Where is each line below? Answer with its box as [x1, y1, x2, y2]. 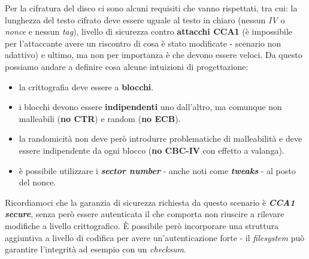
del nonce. [19, 176, 56, 188]
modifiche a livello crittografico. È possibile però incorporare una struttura [5, 219, 278, 231]
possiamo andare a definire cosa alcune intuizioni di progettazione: [5, 60, 249, 72]
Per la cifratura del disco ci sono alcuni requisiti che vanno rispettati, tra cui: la [5, 2, 298, 14]
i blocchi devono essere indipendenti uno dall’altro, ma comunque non [19, 100, 282, 113]
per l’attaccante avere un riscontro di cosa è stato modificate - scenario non [5, 36, 281, 49]
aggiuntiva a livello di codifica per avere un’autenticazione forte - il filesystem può [5, 231, 305, 243]
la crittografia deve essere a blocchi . [19, 80, 154, 93]
